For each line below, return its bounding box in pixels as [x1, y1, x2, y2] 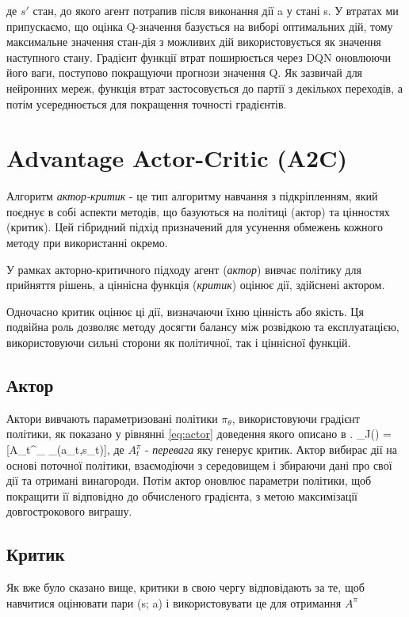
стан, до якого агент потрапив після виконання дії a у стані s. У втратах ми [32, 2, 399, 18]
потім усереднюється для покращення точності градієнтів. [6, 95, 287, 112]
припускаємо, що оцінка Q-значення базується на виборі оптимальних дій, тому [6, 17, 393, 34]
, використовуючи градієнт [231, 409, 360, 426]
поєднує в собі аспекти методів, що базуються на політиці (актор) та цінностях [6, 203, 390, 219]
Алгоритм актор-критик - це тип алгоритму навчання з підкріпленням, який [6, 188, 378, 204]
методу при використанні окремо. [6, 234, 168, 251]
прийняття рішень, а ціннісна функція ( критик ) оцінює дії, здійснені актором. [6, 276, 385, 293]
